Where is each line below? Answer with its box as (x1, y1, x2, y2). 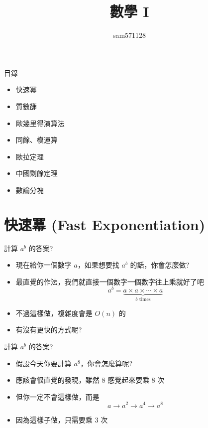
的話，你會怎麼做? (130, 260, 190, 270)
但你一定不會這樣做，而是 (15, 391, 100, 402)
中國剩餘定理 (15, 168, 58, 178)
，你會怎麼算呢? (80, 358, 133, 368)
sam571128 (112, 30, 146, 40)
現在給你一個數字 (15, 260, 72, 270)
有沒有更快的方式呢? (15, 324, 82, 335)
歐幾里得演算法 (15, 118, 65, 128)
